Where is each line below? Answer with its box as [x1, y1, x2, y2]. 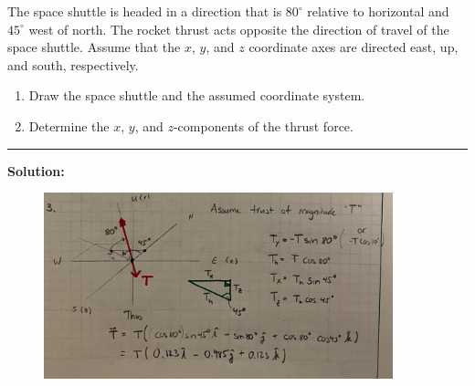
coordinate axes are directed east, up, [248, 37, 459, 57]
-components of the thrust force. [173, 116, 354, 135]
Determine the [28, 116, 110, 135]
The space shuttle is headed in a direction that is [7, 2, 282, 20]
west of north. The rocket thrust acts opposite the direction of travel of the [28, 19, 449, 38]
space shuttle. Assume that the [7, 37, 181, 57]
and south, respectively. [7, 55, 139, 74]
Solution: [7, 161, 65, 180]
